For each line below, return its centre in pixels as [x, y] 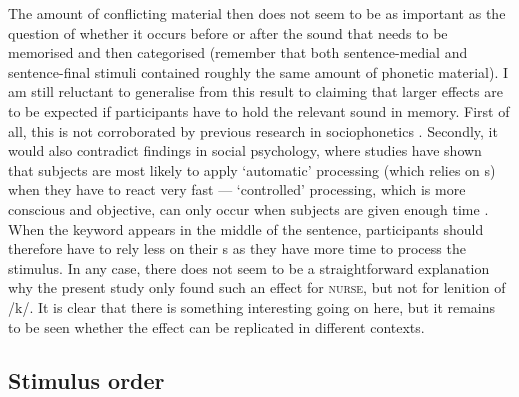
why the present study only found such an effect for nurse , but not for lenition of [257, 287]
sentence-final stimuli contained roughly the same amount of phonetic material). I [258, 71]
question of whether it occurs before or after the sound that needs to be [228, 32]
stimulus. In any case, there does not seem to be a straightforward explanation [249, 267]
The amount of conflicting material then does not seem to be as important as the [257, 13]
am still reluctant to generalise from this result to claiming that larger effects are [255, 91]
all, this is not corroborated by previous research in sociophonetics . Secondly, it [253, 130]
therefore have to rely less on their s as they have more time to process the [237, 248]
